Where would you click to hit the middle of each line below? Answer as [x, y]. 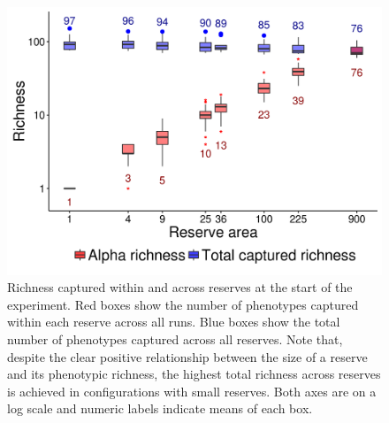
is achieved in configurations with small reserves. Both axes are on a [192, 391]
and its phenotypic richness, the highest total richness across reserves [194, 374]
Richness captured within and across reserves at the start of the [180, 287]
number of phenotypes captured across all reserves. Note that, [175, 339]
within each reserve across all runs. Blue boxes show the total [174, 322]
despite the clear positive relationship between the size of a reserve [187, 356]
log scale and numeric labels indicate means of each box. [160, 408]
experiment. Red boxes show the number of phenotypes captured [183, 304]
